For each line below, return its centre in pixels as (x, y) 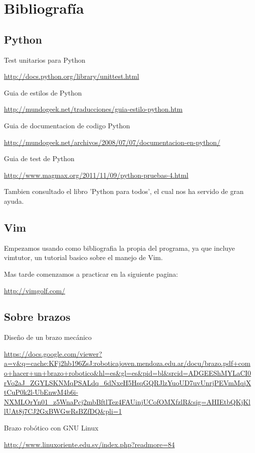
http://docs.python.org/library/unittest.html (72, 76)
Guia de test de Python (39, 158)
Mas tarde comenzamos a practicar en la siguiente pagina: (91, 274)
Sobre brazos (37, 317)
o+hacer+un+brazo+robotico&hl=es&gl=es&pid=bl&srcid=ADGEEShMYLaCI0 (127, 373)
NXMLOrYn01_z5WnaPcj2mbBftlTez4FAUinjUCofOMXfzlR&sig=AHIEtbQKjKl (127, 401)
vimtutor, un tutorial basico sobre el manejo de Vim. (83, 257)
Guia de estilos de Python (43, 92)
